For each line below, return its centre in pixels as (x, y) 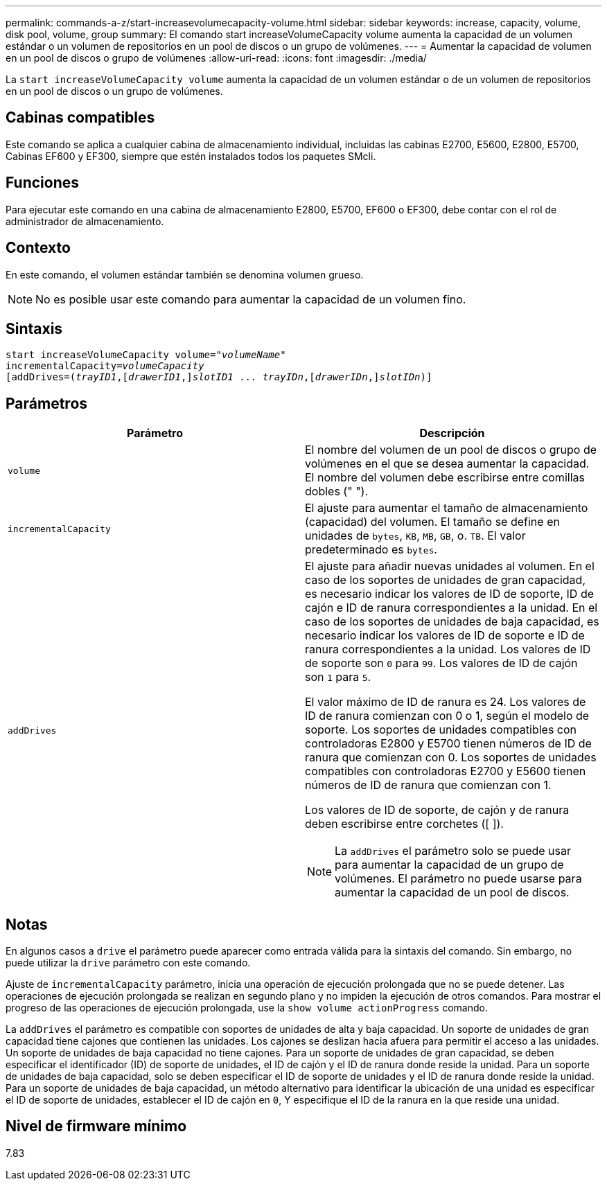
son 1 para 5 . (338, 677)
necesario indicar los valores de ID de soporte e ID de (445, 636)
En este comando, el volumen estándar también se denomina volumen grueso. (185, 274)
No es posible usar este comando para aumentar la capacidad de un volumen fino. (251, 299)
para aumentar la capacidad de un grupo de (449, 865)
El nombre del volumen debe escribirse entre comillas (445, 478)
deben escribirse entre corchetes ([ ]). (404, 824)
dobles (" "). (337, 492)
